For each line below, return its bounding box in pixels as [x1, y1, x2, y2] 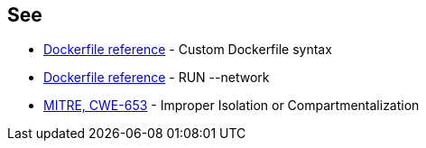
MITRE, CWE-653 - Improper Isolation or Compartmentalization [43, 97, 420, 114]
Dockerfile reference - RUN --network [43, 69, 270, 86]
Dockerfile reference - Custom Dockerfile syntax [43, 42, 332, 58]
